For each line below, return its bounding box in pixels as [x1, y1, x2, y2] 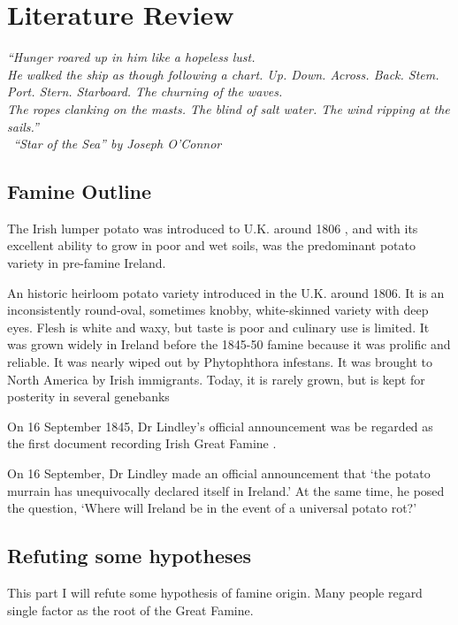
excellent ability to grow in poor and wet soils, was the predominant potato [7, 236, 416, 255]
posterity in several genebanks [7, 387, 170, 406]
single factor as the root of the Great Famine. [7, 600, 254, 619]
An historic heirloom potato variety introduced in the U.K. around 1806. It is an [7, 283, 445, 301]
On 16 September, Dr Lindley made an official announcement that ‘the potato [7, 464, 431, 483]
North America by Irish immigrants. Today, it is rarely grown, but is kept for [7, 370, 425, 388]
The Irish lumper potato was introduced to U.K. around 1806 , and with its [7, 218, 418, 237]
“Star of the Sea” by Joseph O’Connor [13, 134, 222, 153]
